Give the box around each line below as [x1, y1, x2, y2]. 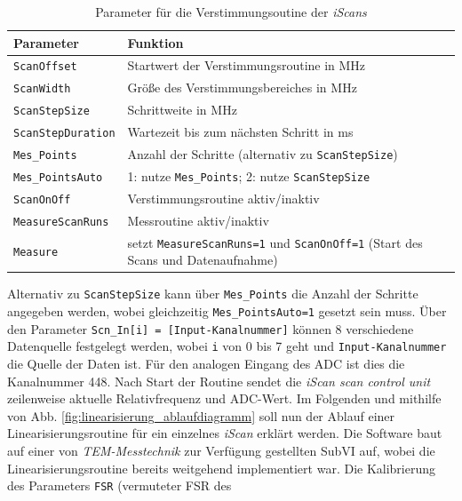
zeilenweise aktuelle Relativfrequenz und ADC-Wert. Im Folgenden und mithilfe [7, 389, 442, 408]
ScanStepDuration [13, 127, 115, 140]
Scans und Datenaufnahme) [127, 250, 278, 269]
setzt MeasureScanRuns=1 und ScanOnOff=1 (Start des [127, 233, 423, 251]
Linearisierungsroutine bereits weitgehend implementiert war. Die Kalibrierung [7, 458, 436, 477]
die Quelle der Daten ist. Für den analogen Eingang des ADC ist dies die [7, 354, 405, 373]
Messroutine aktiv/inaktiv [127, 211, 269, 229]
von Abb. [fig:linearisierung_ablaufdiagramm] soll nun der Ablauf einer [7, 406, 395, 425]
